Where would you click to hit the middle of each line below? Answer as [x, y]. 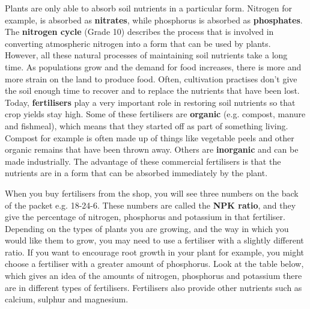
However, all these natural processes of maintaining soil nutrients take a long [146, 55]
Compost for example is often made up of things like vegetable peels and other [150, 137]
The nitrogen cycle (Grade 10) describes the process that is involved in [139, 32]
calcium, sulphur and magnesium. [67, 299]
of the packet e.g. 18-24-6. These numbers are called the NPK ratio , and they [150, 205]
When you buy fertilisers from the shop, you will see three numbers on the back [152, 193]
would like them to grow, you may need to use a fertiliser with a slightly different [154, 240]
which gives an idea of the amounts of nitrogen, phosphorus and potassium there [153, 276]
